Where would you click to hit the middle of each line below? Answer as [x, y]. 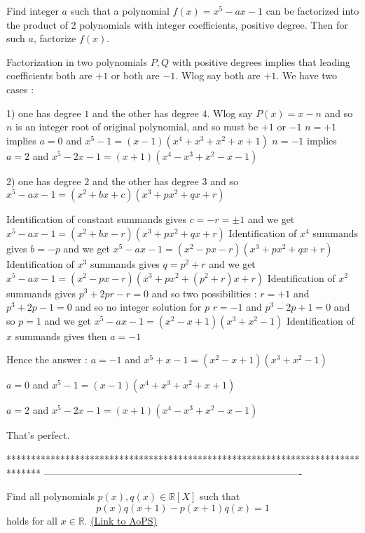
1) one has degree [44, 113]
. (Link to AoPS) [121, 520]
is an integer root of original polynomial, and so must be [137, 127]
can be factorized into [312, 11]
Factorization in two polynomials [77, 61]
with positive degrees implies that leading [261, 61]
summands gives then [61, 336]
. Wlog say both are [218, 75]
